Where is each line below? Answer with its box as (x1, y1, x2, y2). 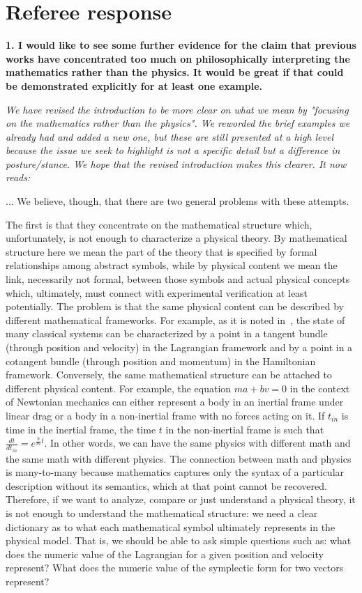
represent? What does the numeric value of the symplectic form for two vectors (6, 560, 344, 575)
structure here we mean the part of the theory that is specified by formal (6, 244, 317, 259)
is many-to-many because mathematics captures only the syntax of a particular (6, 465, 345, 479)
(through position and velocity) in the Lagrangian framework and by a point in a (6, 340, 353, 354)
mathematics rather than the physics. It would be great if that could (6, 65, 344, 79)
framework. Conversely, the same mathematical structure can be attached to (6, 367, 332, 382)
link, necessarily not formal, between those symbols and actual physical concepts (6, 272, 350, 286)
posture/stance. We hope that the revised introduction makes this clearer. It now (6, 156, 347, 171)
